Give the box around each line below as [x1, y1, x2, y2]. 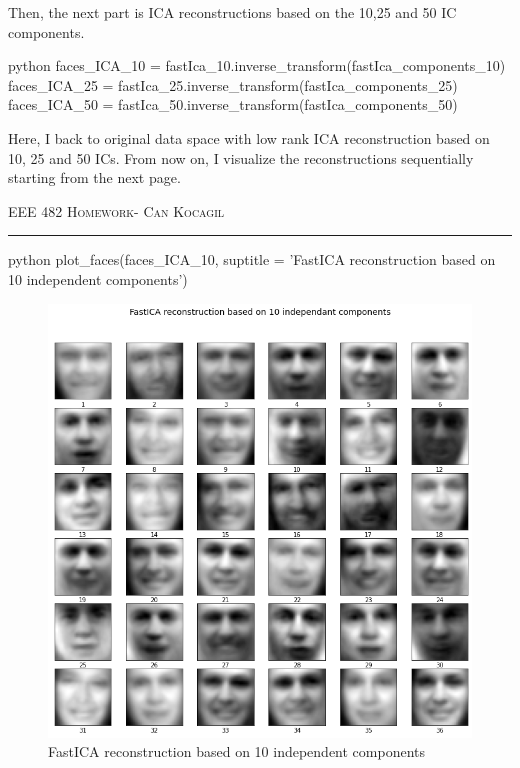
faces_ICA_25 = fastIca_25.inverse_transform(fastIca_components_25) [8, 74, 458, 95]
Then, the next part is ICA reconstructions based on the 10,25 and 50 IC [8, 2, 457, 22]
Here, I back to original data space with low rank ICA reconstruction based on [8, 127, 490, 148]
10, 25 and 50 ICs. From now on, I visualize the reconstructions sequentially [8, 147, 474, 168]
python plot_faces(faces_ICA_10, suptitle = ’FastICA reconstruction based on [8, 249, 496, 270]
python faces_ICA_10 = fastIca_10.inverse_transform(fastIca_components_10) [8, 55, 506, 76]
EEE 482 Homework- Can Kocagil [8, 200, 225, 221]
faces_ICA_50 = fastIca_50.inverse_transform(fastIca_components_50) [8, 94, 458, 115]
